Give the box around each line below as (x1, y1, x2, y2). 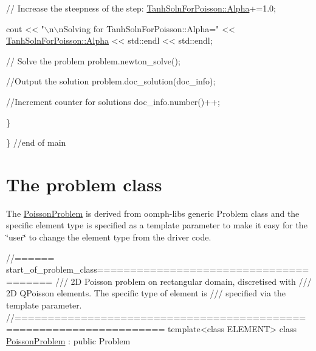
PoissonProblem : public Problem (6, 334, 131, 347)
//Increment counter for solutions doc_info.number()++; (6, 95, 220, 107)
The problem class (6, 171, 162, 196)
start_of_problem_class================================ (6, 263, 309, 276)
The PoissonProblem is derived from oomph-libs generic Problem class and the (6, 206, 300, 219)
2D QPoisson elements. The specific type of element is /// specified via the (6, 287, 286, 299)
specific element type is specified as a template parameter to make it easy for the (6, 219, 307, 231)
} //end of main (6, 136, 66, 149)
